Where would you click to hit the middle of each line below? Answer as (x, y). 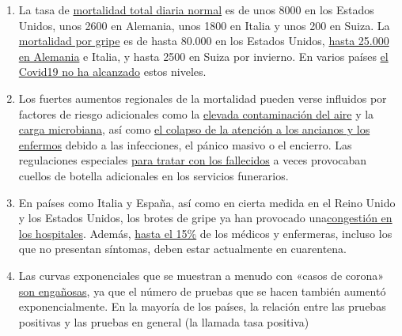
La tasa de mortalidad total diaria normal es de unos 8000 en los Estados (196, 9)
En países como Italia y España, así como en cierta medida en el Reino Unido (207, 202)
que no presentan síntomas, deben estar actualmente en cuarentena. (182, 249)
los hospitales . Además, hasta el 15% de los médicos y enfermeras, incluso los (205, 233)
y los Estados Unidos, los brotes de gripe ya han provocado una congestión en (205, 218)
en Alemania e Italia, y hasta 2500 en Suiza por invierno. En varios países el (203, 56)
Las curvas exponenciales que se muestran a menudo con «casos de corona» (201, 275)
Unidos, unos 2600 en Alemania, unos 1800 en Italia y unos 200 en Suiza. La (204, 25)
